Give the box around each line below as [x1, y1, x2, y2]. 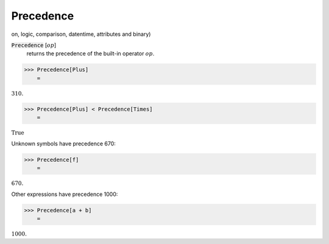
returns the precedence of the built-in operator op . [26, 50, 155, 57]
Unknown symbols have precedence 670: [11, 140, 116, 147]
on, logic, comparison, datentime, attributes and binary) [11, 30, 151, 38]
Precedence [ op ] [11, 41, 57, 49]
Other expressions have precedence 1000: [11, 190, 118, 198]
